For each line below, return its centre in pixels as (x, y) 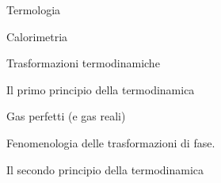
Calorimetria (37, 36)
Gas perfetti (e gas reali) (66, 116)
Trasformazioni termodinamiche (83, 63)
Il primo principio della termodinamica (101, 89)
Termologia (34, 10)
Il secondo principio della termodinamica (105, 169)
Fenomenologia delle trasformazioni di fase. (111, 142)
